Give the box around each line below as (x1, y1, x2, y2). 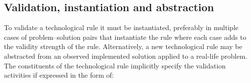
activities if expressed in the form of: (4, 70, 114, 80)
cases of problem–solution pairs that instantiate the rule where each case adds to (4, 32, 247, 42)
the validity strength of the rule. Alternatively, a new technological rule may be (4, 41, 242, 51)
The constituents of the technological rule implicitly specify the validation (4, 60, 226, 70)
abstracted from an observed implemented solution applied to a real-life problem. (4, 50, 248, 61)
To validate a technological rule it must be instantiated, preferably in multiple (4, 22, 239, 33)
